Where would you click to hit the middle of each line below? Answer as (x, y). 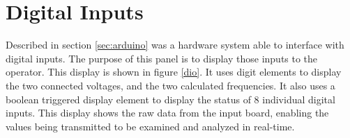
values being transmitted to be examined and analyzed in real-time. (150, 126)
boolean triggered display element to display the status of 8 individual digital (170, 99)
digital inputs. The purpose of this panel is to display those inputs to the (162, 58)
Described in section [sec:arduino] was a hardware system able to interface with (175, 45)
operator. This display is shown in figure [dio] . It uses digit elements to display (174, 72)
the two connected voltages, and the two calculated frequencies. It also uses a (170, 85)
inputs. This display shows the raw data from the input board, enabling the (167, 113)
